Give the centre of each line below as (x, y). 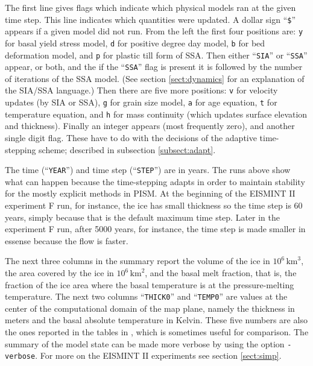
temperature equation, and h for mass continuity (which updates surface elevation (156, 114)
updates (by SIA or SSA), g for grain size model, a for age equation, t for (141, 102)
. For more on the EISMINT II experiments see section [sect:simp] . (158, 355)
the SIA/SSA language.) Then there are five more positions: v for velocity (141, 90)
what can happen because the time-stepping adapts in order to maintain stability (155, 181)
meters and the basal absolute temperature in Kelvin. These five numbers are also (156, 320)
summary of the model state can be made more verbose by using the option (145, 343)
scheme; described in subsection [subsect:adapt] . (127, 149)
